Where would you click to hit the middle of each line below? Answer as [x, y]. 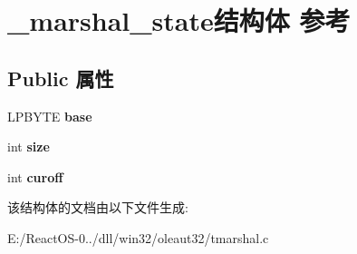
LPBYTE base [50, 116]
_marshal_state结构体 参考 [179, 20]
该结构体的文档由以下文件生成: [98, 207]
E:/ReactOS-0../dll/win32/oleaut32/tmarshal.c [138, 237]
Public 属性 [61, 78]
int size [29, 147]
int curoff [35, 176]
